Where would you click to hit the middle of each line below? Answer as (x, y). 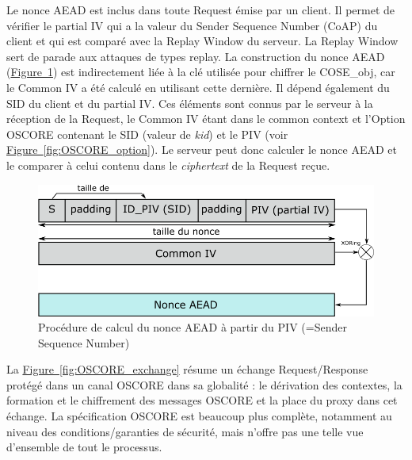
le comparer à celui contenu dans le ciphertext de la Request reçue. (168, 165)
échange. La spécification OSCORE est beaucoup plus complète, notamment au (199, 416)
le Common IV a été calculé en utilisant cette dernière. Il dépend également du (198, 87)
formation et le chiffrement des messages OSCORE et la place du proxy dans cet (202, 400)
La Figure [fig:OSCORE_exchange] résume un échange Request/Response (187, 369)
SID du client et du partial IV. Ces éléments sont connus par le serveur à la (190, 103)
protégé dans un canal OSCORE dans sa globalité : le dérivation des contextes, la (204, 384)
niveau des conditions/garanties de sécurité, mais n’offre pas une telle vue (185, 431)
